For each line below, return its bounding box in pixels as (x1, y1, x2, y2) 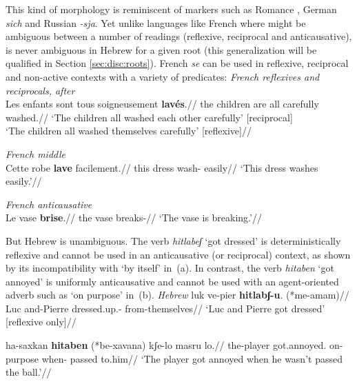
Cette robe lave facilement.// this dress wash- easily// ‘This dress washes (6, 160, 318, 174)
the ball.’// (6, 365, 52, 379)
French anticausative (6, 196, 92, 211)
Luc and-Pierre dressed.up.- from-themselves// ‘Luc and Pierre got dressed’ (6, 301, 325, 315)
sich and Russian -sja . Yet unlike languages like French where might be (6, 15, 306, 30)
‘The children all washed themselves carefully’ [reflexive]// (6, 123, 252, 138)
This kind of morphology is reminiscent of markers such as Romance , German (6, 2, 337, 16)
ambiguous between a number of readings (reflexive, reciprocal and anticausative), (6, 29, 352, 43)
